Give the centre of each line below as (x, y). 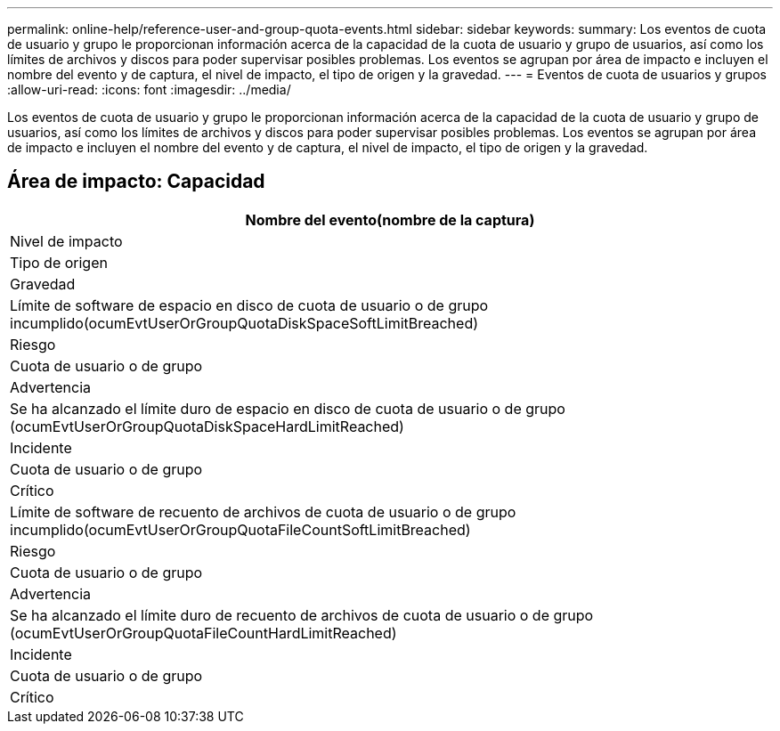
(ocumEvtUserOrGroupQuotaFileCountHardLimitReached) (203, 633)
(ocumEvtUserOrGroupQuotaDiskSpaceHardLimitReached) (207, 426)
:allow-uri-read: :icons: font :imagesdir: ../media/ (149, 89)
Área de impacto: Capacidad (136, 182)
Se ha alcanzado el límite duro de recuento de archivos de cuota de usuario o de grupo (302, 615)
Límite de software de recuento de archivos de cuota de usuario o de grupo (263, 512)
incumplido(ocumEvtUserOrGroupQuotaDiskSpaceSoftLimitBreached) (244, 323)
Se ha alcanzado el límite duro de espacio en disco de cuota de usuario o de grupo (288, 408)
